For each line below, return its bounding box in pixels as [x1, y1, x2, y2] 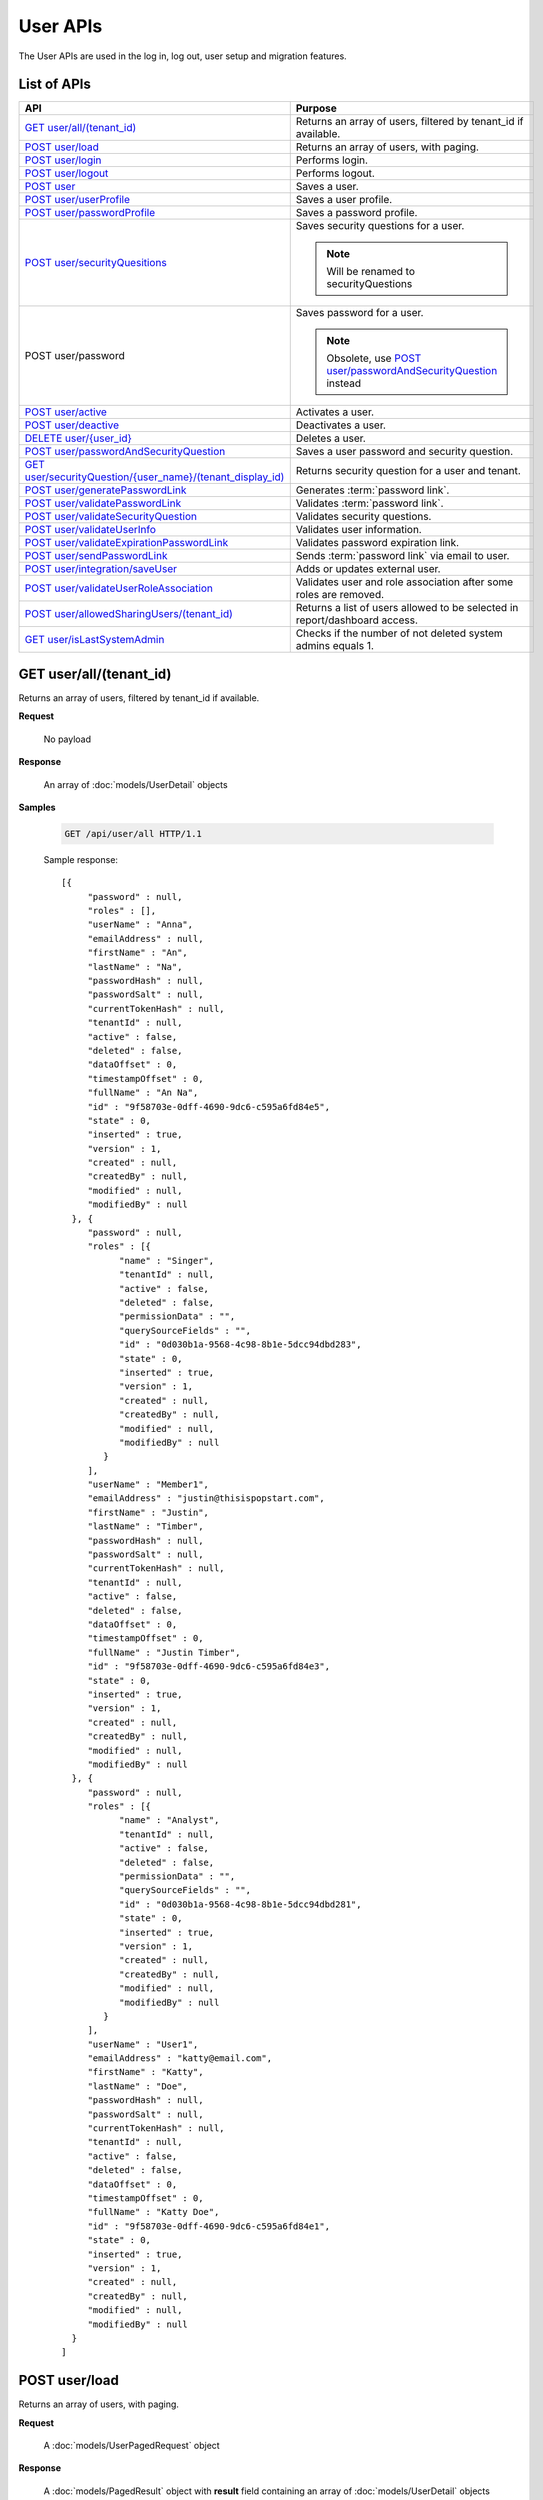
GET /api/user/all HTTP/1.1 [64, 828, 202, 839]
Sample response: [43, 853, 119, 865]
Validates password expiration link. [295, 536, 460, 550]
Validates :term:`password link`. [295, 496, 444, 510]
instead [326, 376, 362, 390]
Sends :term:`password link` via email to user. [295, 549, 510, 563]
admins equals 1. [295, 639, 374, 653]
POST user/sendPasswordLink [24, 549, 168, 563]
